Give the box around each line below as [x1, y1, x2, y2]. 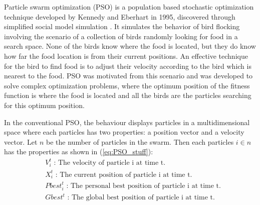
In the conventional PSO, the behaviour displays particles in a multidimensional [4, 117, 250, 127]
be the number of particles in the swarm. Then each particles [46, 136, 234, 147]
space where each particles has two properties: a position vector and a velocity [4, 127, 244, 137]
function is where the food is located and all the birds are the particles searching [4, 90, 251, 100]
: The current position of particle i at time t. [55, 171, 192, 178]
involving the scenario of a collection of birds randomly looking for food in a [4, 31, 238, 41]
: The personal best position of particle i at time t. [66, 182, 221, 189]
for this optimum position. [4, 99, 85, 110]
